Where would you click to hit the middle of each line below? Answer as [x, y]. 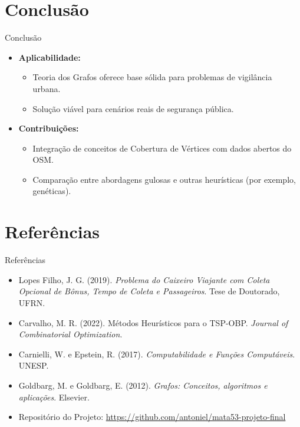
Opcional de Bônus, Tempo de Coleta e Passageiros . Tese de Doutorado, [149, 291]
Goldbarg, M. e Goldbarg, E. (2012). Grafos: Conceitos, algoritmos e [143, 385]
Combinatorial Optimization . [70, 334]
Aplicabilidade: [50, 57]
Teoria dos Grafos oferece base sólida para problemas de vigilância [152, 77]
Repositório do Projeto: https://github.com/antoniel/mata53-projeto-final [152, 417]
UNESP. [34, 365]
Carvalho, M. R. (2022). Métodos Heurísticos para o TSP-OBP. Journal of [153, 322]
